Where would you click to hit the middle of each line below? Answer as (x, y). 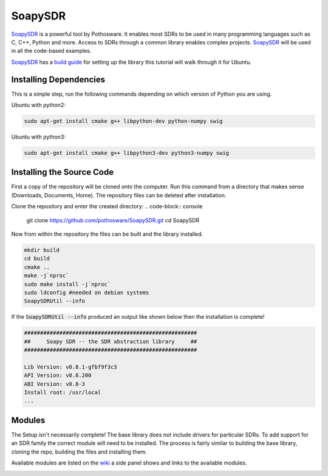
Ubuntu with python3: (39, 137)
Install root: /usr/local (63, 393)
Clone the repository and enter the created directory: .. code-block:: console (107, 206)
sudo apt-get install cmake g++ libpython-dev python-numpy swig (123, 121)
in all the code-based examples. (51, 51)
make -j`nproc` (46, 276)
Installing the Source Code (63, 172)
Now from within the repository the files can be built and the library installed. (107, 234)
